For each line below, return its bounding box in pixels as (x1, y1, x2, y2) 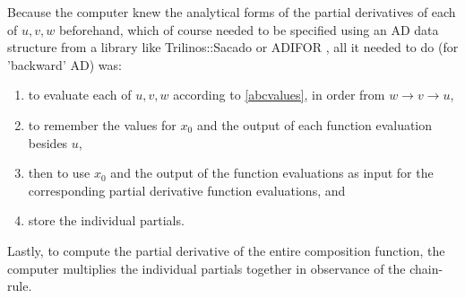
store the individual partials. (28, 211, 185, 230)
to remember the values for (28, 115, 177, 134)
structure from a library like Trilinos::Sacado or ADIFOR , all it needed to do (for (7, 38, 459, 57)
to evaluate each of (28, 85, 132, 104)
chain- (409, 259, 443, 277)
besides (28, 133, 68, 152)
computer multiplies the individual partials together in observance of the (7, 259, 406, 277)
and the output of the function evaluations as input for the (110, 163, 434, 182)
